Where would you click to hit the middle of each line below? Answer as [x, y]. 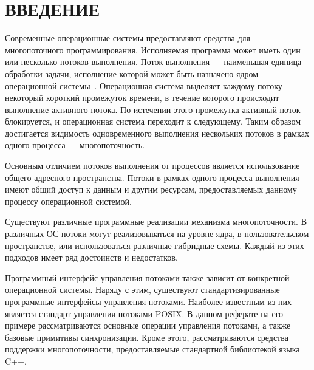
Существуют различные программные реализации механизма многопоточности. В [156, 221]
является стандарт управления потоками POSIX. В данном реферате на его [144, 313]
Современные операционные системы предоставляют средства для [128, 38]
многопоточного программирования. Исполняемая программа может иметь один [153, 50]
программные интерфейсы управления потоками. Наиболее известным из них [148, 301]
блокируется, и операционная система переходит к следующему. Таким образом [153, 121]
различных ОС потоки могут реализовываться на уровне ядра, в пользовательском [157, 234]
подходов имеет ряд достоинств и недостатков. [91, 257]
